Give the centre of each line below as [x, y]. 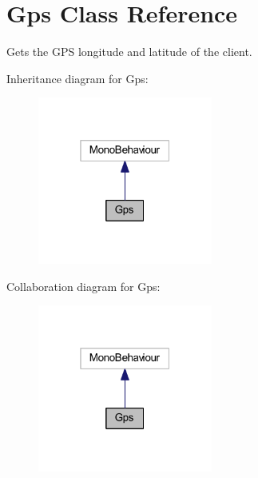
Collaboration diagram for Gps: [83, 286]
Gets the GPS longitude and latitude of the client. [129, 52]
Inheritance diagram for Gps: [77, 78]
